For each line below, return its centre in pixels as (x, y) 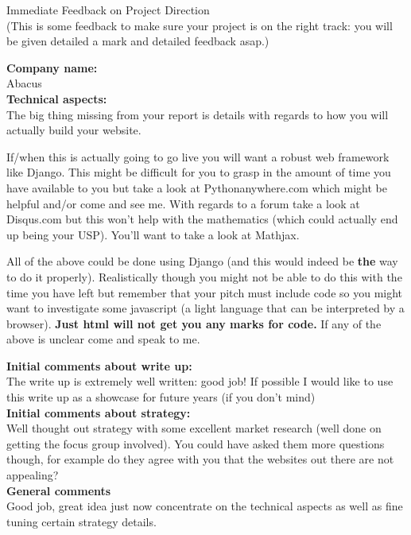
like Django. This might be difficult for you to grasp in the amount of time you (199, 172)
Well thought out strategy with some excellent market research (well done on (194, 428)
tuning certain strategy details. (81, 521)
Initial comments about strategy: (99, 412)
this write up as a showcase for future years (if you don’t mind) (161, 397)
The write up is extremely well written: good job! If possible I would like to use (200, 381)
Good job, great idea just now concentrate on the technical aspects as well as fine (205, 506)
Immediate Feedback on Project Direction (108, 10)
